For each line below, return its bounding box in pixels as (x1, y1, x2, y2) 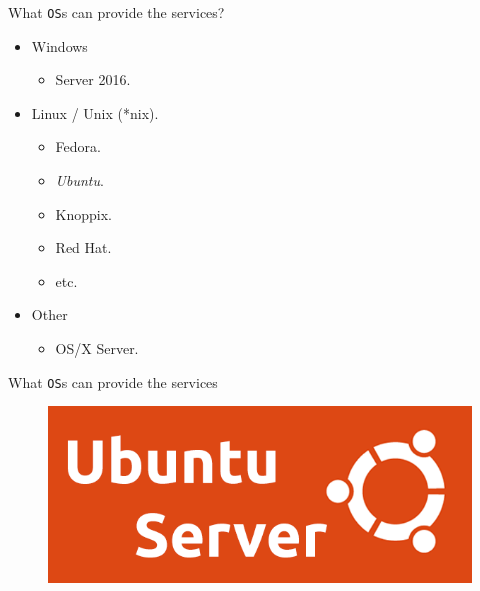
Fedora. (55, 136, 101, 157)
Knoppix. (55, 203, 113, 224)
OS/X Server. (55, 338, 139, 358)
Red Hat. (55, 237, 112, 258)
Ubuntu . (55, 170, 104, 191)
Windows (31, 35, 88, 56)
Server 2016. (55, 69, 131, 90)
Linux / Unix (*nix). (31, 102, 159, 123)
